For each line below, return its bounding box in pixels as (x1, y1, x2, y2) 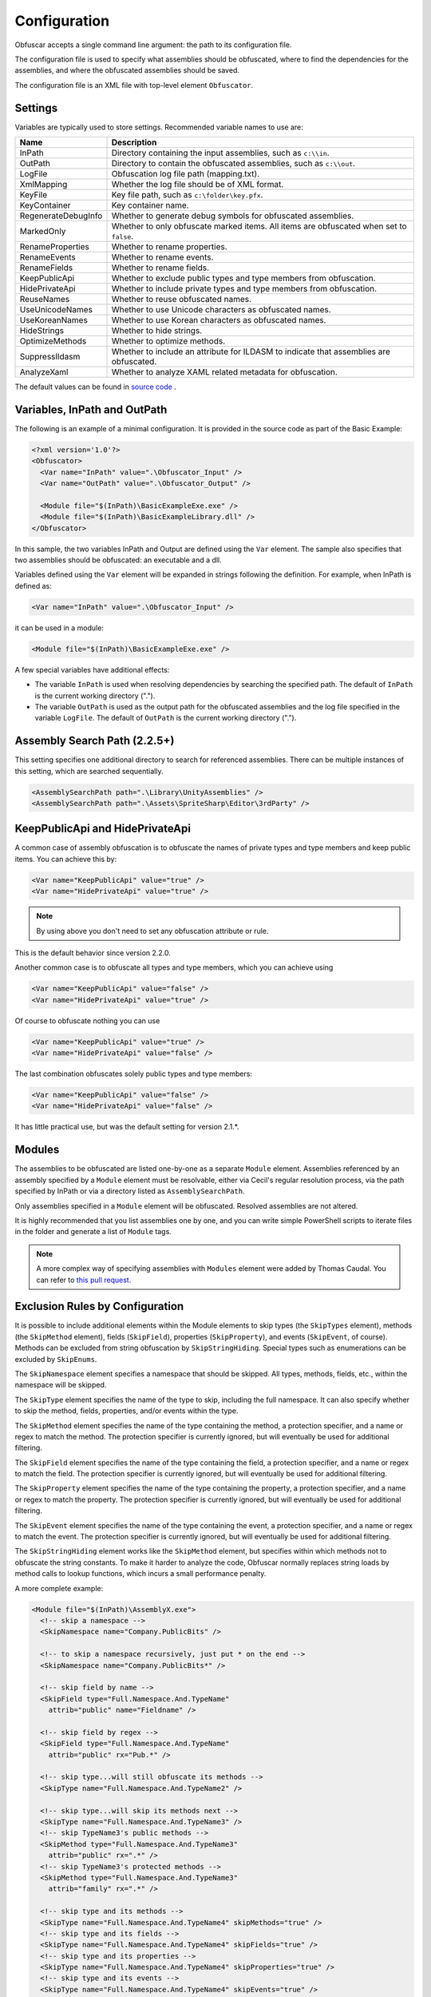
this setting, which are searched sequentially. (14, 766, 164, 776)
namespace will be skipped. (14, 1380, 107, 1390)
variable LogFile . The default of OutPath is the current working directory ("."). (34, 713, 297, 723)
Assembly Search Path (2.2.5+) (14, 734, 175, 748)
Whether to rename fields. (111, 262, 210, 273)
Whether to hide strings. (111, 325, 203, 336)
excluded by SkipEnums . (14, 1354, 97, 1364)
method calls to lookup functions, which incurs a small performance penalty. (14, 1569, 267, 1578)
